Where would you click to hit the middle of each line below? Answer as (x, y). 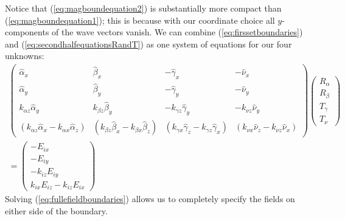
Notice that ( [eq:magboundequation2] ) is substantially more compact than (143, 8)
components (27, 32)
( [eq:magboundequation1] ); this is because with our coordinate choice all (140, 20)
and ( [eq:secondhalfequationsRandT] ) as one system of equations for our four (148, 44)
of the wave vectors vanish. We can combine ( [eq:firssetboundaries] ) (177, 32)
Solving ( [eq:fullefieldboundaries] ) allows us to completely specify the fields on (150, 199)
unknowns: (25, 56)
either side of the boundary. (56, 210)
